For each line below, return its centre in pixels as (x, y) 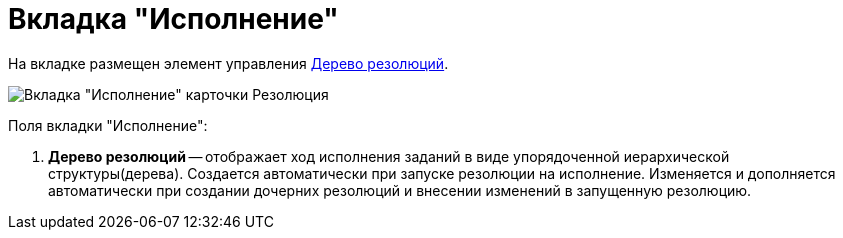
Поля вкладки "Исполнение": (108, 125)
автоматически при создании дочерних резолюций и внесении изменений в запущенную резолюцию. (400, 190)
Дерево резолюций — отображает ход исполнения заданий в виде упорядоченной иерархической (389, 156)
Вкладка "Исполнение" (173, 19)
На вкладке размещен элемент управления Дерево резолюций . (228, 63)
